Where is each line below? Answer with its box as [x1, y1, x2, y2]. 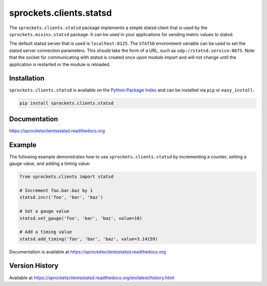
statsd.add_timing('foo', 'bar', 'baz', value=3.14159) [19, 236, 158, 242]
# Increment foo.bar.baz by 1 [19, 188, 93, 193]
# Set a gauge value [19, 208, 69, 214]
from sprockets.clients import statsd [19, 174, 114, 180]
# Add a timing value [19, 229, 72, 235]
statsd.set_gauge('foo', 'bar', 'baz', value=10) [19, 215, 142, 221]
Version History [9, 262, 59, 270]
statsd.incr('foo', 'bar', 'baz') [19, 195, 103, 200]
